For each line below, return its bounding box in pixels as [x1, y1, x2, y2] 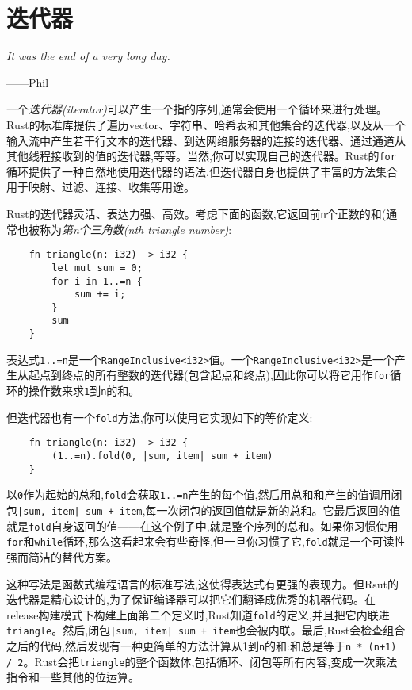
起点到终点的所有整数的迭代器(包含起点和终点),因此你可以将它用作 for [28, 366, 391, 383]
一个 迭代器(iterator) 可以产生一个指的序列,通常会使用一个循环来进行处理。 [6, 101, 387, 117]
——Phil [6, 74, 49, 90]
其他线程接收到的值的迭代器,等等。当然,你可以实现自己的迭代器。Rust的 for [6, 148, 396, 164]
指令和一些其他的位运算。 [6, 669, 139, 685]
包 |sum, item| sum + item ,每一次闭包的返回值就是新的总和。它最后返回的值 [6, 502, 401, 519]
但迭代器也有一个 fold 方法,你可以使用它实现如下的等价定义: [6, 408, 313, 425]
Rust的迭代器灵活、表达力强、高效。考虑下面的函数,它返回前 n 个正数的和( [6, 205, 387, 221]
